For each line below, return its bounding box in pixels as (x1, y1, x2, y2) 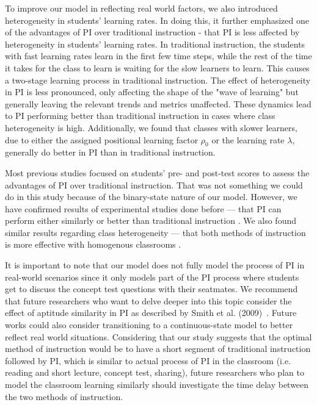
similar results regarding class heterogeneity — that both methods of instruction (5, 226, 306, 238)
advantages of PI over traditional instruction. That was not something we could (5, 178, 303, 191)
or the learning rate (211, 133, 285, 146)
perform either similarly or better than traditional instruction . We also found (5, 214, 297, 227)
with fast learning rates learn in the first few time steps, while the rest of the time (5, 49, 312, 62)
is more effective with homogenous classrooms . (5, 238, 181, 251)
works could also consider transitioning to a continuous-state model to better (5, 318, 293, 331)
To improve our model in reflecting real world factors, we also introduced (5, 2, 278, 14)
